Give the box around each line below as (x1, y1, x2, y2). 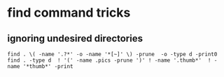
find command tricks (7, 5, 131, 21)
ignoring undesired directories (7, 33, 143, 44)
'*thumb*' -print (22, 63, 73, 70)
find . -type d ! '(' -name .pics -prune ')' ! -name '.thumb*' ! (7, 57, 211, 64)
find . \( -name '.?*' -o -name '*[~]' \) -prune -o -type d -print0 (7, 51, 218, 58)
